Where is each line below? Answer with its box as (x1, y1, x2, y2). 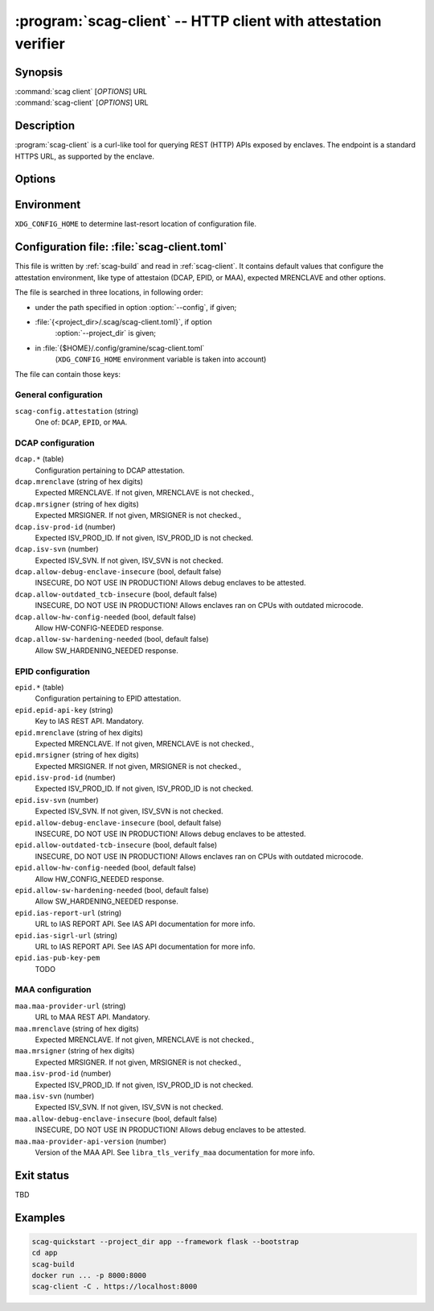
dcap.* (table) (14, 454, 64, 464)
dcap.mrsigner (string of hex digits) (14, 499, 140, 509)
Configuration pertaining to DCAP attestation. (35, 465, 185, 475)
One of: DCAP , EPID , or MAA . (35, 417, 128, 427)
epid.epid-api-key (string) (14, 705, 114, 714)
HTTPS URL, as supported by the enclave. (14, 151, 154, 161)
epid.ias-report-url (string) (14, 908, 122, 917)
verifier (14, 35, 66, 52)
